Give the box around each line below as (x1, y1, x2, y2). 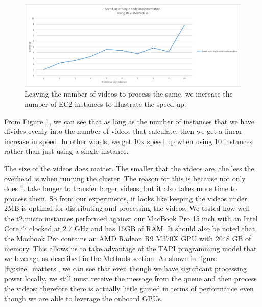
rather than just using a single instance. (4, 146, 129, 156)
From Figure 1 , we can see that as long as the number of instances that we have (4, 115, 255, 126)
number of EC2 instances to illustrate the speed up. (25, 99, 186, 109)
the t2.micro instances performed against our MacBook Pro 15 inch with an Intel (4, 213, 258, 224)
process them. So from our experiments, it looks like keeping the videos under (4, 193, 247, 203)
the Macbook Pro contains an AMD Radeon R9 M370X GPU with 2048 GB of (4, 233, 251, 244)
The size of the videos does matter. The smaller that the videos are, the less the (4, 163, 254, 174)
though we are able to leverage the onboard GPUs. (4, 293, 163, 303)
